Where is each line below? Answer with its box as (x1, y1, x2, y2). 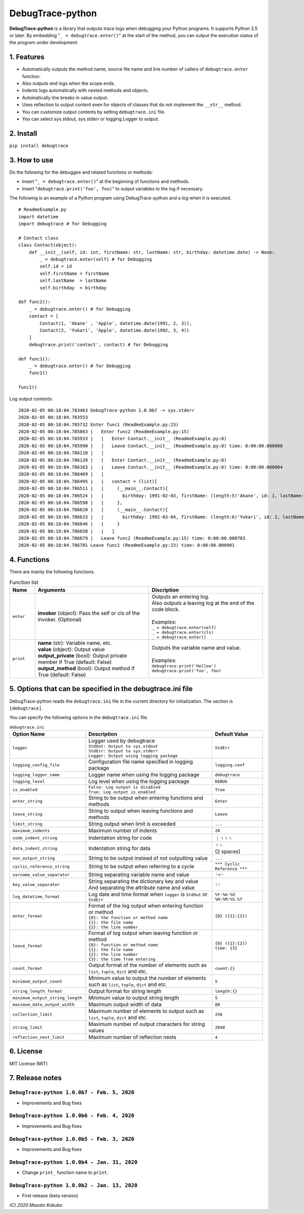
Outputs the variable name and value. (151, 644, 241, 651)
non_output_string (12, 856, 55, 861)
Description (88, 731, 118, 738)
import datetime (18, 214, 59, 219)
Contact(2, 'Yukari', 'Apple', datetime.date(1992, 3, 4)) (40, 327, 189, 333)
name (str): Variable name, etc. (37, 639, 112, 646)
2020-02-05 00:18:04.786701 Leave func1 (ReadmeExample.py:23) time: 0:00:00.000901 (18, 542, 235, 548)
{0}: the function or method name (88, 915, 168, 921)
